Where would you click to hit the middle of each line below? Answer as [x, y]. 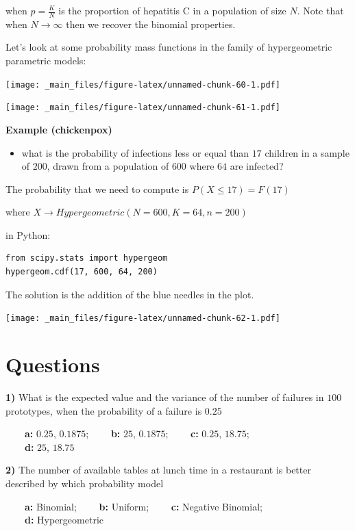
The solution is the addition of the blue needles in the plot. [130, 294]
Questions [53, 364]
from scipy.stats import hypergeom [87, 258]
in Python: [28, 234]
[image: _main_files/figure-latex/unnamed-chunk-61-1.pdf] [143, 108]
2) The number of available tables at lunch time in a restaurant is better [158, 470]
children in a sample [307, 152]
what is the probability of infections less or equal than [135, 152]
